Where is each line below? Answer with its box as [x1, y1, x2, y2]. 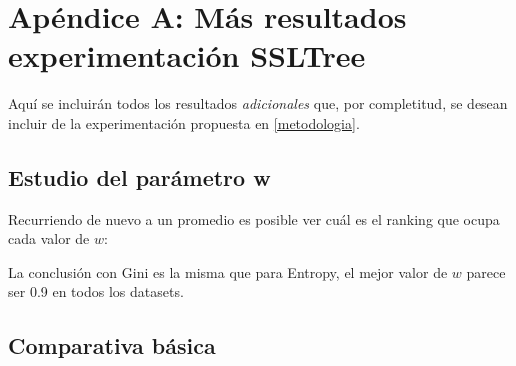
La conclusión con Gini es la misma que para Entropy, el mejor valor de [8, 261, 448, 282]
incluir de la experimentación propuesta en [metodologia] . [8, 112, 360, 133]
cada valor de [8, 228, 90, 249]
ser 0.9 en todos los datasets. [8, 281, 184, 302]
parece [466, 261, 506, 282]
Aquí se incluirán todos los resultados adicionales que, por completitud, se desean [8, 93, 508, 114]
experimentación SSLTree [8, 35, 366, 76]
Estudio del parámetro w [8, 161, 271, 192]
